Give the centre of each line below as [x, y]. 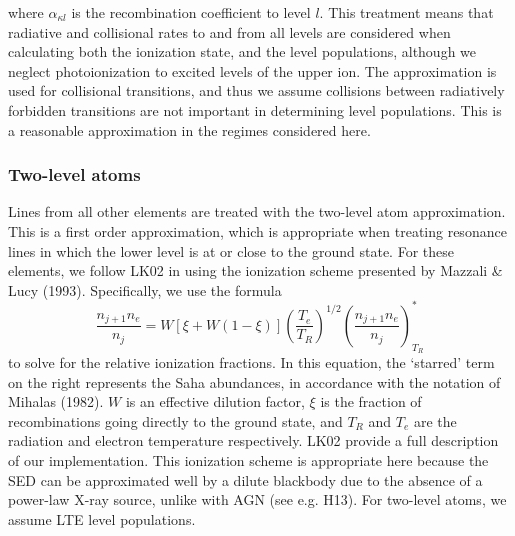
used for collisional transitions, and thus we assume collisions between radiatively [256, 90]
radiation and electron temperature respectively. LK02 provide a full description [253, 440]
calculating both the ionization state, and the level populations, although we [242, 51]
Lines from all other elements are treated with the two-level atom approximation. [257, 211]
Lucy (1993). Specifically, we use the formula [145, 289]
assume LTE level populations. [102, 518]
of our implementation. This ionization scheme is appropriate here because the [248, 460]
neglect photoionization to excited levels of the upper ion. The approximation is [252, 70]
